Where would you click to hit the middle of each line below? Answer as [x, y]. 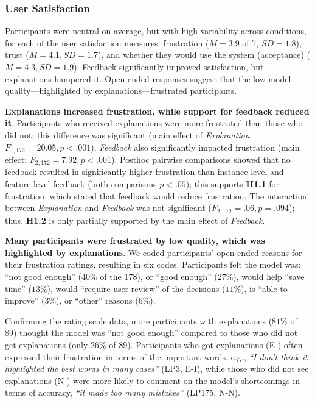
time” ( [18, 288]
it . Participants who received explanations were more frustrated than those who [154, 123]
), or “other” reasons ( [97, 300]
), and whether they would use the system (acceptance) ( [204, 55]
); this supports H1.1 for [233, 184]
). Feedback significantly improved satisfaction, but [169, 66]
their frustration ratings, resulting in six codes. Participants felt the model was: [153, 264]
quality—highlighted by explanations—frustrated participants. [121, 91]
